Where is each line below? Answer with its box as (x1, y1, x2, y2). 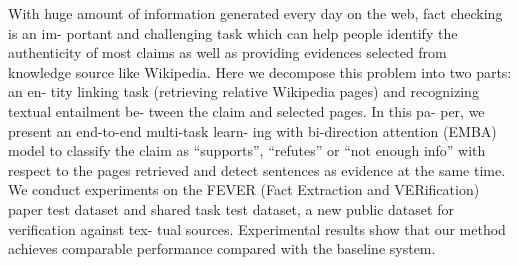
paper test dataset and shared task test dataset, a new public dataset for (8, 198, 454, 219)
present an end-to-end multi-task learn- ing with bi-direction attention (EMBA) (8, 120, 497, 141)
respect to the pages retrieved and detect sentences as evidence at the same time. (8, 159, 506, 180)
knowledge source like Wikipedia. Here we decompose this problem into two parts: (8, 61, 512, 82)
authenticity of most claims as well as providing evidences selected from (8, 42, 447, 63)
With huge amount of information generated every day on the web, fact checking (8, 3, 503, 23)
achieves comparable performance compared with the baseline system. (8, 238, 436, 259)
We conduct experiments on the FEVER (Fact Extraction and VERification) (8, 179, 480, 200)
